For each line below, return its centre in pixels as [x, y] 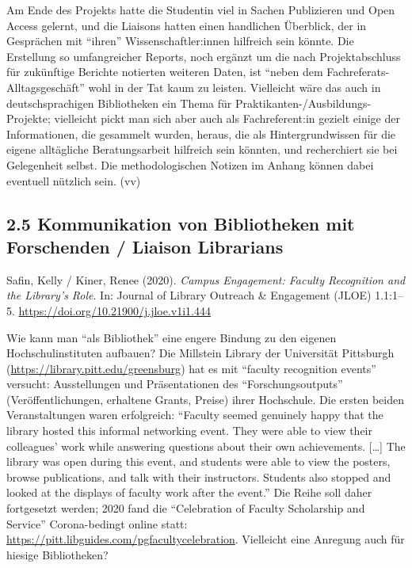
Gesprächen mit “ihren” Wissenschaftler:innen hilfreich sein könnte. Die [180, 41]
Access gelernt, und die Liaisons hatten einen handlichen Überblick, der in [187, 25]
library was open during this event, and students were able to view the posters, [198, 461]
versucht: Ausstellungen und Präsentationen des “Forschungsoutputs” [175, 384]
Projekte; [29, 118]
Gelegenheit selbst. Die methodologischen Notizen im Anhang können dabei [190, 164]
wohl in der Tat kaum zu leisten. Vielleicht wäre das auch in [235, 87]
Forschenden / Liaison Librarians [145, 246]
